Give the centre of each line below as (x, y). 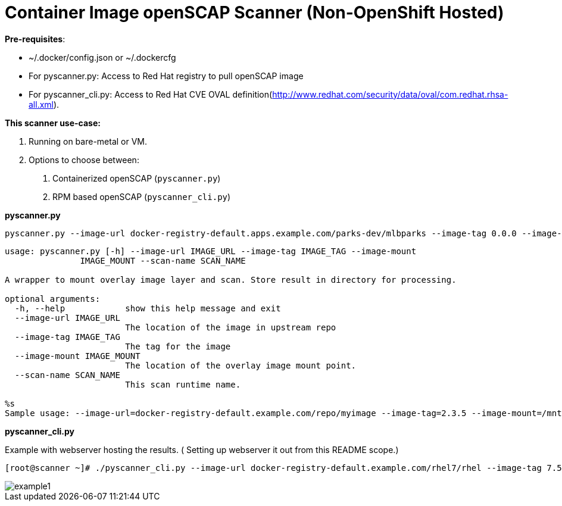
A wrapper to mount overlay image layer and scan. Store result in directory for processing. (231, 279)
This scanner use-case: (53, 123)
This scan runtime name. (183, 384)
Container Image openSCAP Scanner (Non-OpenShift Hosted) (255, 13)
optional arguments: (53, 299)
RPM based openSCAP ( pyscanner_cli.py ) (142, 196)
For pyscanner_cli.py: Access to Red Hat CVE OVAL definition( (151, 94)
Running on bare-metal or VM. (88, 141)
